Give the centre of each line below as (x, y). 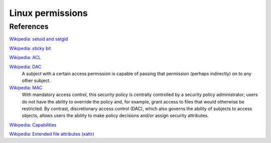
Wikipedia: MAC (26, 87)
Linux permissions (48, 13)
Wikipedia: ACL (25, 57)
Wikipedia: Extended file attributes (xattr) (52, 134)
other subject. (36, 80)
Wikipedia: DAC (25, 66)
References (29, 26)
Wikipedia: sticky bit (30, 48)
